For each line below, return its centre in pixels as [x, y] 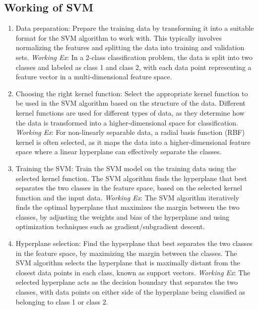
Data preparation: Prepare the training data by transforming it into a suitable [135, 28]
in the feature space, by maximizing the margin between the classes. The [126, 253]
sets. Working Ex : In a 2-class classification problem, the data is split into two [134, 57]
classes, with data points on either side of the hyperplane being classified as [130, 292]
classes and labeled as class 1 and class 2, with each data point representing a [133, 67]
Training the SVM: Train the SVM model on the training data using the [126, 168]
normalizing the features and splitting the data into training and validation [130, 47]
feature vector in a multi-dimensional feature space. [94, 77]
